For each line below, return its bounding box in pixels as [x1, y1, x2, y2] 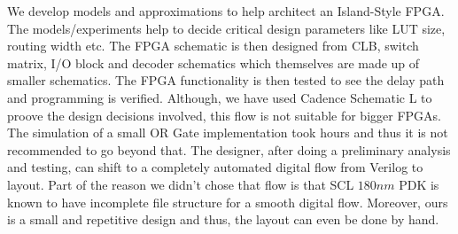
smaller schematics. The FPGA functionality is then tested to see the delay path [7, 71, 445, 90]
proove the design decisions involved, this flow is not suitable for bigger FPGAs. [7, 105, 441, 124]
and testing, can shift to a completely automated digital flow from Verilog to [7, 158, 423, 176]
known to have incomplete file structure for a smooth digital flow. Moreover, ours [7, 192, 448, 211]
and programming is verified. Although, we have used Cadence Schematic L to [7, 88, 432, 106]
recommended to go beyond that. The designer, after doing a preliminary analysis [7, 140, 451, 159]
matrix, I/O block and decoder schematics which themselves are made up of [7, 53, 420, 72]
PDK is [399, 175, 439, 193]
